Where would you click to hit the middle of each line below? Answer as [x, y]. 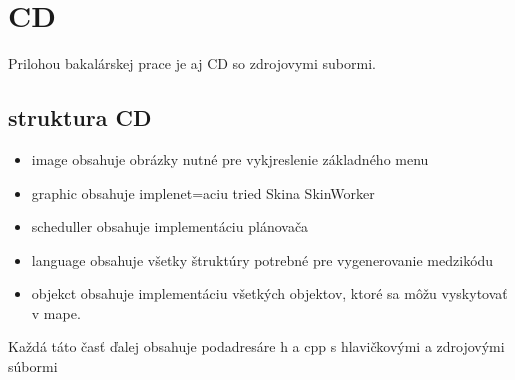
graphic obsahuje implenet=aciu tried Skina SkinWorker [203, 192]
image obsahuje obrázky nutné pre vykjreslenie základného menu [230, 158]
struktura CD [80, 117]
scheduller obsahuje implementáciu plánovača [170, 226]
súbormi [33, 366]
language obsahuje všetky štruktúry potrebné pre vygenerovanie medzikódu [262, 259]
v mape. [56, 312]
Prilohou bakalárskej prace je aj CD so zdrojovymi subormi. [192, 63]
